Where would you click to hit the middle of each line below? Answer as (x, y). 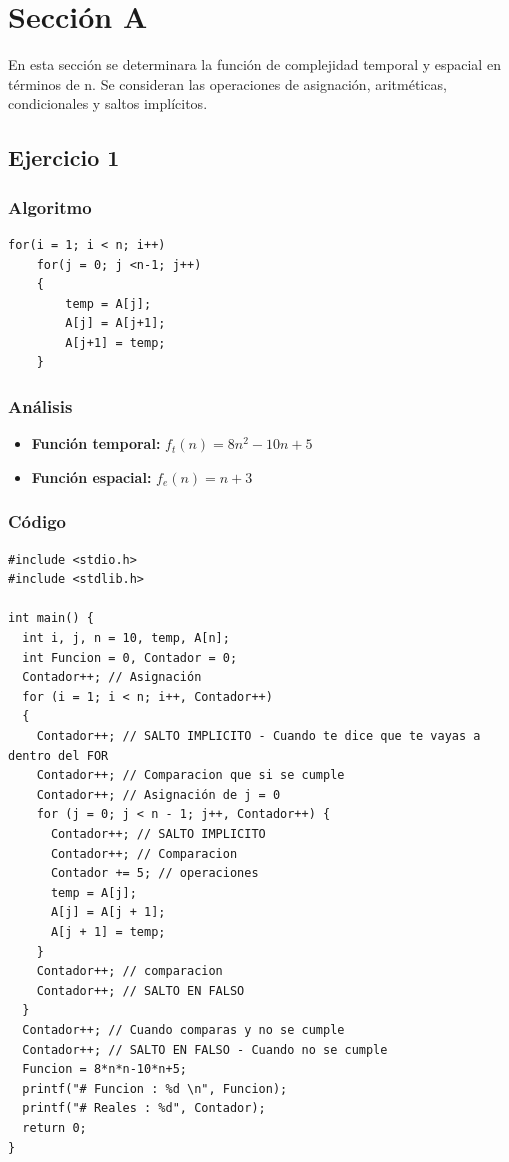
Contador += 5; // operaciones (154, 873)
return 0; (54, 1127)
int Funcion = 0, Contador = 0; (130, 657)
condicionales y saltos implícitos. (108, 103)
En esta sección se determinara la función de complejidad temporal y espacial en (254, 64)
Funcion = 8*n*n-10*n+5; (104, 1069)
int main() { (51, 618)
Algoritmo (50, 206)
